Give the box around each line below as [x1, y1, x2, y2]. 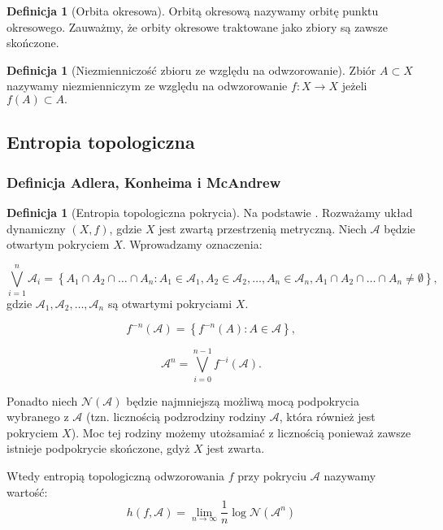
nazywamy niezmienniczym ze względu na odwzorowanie [7, 77, 288, 94]
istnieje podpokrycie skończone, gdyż [7, 440, 190, 457]
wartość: [7, 483, 48, 500]
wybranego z [7, 408, 69, 425]
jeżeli [341, 77, 367, 94]
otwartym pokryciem [7, 236, 110, 253]
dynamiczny [7, 219, 66, 237]
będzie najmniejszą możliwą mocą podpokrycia [126, 392, 359, 409]
